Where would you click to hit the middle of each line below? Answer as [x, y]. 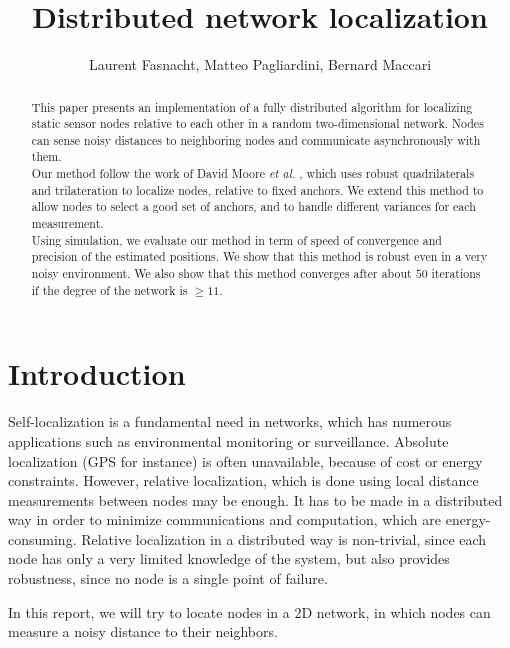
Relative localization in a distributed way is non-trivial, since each [284, 538]
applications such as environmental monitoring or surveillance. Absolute [228, 440]
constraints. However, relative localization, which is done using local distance [243, 480]
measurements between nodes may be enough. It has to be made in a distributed [255, 499]
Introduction [97, 373]
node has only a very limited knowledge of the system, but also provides [229, 558]
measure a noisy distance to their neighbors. [143, 631]
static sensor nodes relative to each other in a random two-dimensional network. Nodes [257, 123]
